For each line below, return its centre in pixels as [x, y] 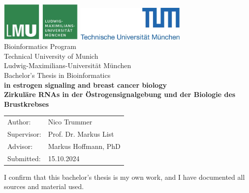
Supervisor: [24, 134]
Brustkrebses [27, 104]
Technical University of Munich [51, 56]
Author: [19, 122]
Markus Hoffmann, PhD [84, 146]
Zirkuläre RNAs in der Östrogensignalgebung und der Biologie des [120, 94]
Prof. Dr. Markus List [81, 134]
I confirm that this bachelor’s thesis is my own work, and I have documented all [124, 177]
